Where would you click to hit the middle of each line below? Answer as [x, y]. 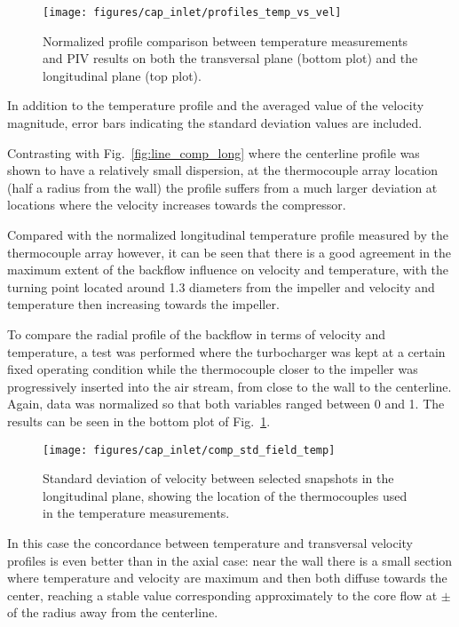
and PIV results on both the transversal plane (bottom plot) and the [230, 58]
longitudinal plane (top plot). [122, 75]
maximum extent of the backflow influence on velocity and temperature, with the [228, 270]
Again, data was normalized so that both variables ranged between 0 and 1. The [226, 404]
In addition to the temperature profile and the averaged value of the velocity [216, 105]
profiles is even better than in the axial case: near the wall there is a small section [230, 560]
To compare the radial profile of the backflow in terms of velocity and [197, 333]
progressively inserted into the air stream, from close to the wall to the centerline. [229, 386]
